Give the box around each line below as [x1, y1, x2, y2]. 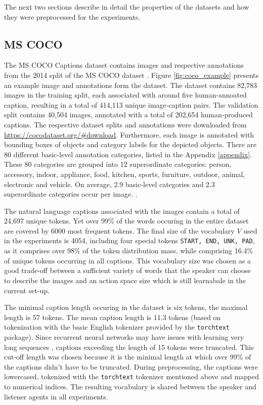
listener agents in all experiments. [4, 391, 108, 401]
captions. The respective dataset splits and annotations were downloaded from [4, 119, 247, 129]
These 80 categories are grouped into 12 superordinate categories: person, [4, 159, 232, 169]
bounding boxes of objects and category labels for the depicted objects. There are [4, 139, 257, 150]
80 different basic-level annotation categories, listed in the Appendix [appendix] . [4, 149, 252, 159]
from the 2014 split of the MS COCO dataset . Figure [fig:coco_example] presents [4, 69, 259, 80]
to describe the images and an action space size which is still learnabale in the [4, 275, 246, 285]
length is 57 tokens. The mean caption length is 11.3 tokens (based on [4, 311, 221, 322]
